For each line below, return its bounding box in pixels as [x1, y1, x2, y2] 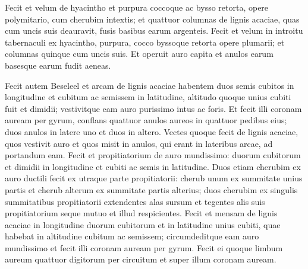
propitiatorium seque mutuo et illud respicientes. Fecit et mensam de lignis [5, 207, 278, 219]
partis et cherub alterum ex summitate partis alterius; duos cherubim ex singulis [5, 183, 298, 196]
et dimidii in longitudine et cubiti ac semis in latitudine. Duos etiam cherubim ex [5, 160, 301, 172]
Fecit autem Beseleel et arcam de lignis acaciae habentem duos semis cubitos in [5, 79, 294, 91]
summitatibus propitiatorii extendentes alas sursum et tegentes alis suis [5, 195, 265, 207]
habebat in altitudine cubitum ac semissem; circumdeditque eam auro [5, 230, 259, 242]
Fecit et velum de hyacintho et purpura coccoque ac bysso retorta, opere [5, 1, 269, 13]
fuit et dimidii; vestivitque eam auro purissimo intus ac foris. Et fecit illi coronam [5, 102, 302, 114]
